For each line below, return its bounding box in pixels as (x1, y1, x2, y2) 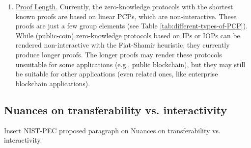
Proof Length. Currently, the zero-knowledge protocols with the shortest (15, 1, 233, 11)
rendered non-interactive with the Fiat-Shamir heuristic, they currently (15, 40, 230, 50)
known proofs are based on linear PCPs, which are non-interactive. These (15, 11, 237, 21)
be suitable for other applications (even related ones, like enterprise (15, 69, 218, 79)
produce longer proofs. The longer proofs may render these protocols (15, 49, 222, 59)
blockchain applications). (15, 78, 90, 88)
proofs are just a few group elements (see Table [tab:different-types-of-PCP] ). (15, 21, 248, 31)
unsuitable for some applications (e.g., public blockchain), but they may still (15, 59, 246, 69)
